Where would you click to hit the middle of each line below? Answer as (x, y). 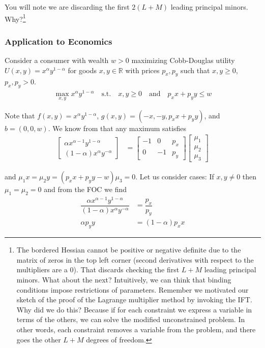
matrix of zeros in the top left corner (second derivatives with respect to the (135, 259)
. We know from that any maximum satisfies (117, 128)
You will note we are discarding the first (67, 7)
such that (195, 70)
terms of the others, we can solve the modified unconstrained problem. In (131, 319)
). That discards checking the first (126, 270)
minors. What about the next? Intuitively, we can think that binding (124, 280)
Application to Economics (58, 41)
